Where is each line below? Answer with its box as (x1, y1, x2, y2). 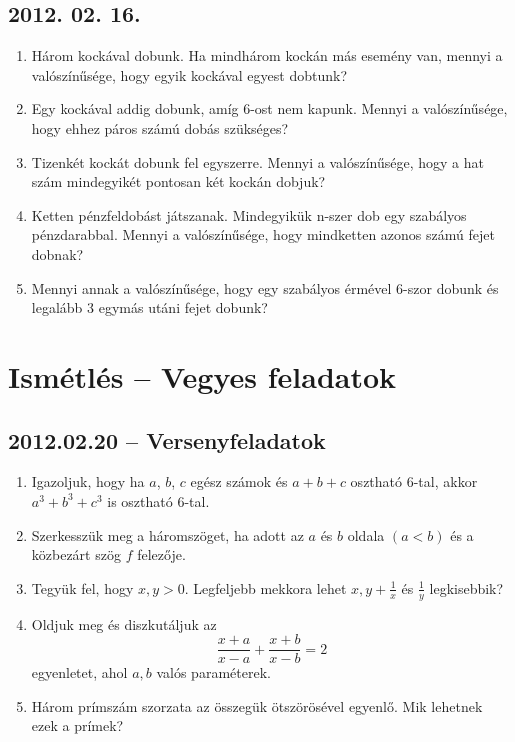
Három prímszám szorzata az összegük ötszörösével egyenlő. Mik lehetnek (31, 695, 483, 716)
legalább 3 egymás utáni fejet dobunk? (31, 297, 268, 318)
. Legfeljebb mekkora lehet (184, 577, 347, 598)
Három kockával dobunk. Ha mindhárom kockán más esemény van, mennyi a (31, 45, 503, 66)
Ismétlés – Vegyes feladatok (8, 355, 397, 396)
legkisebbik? (429, 577, 504, 598)
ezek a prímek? (31, 715, 124, 736)
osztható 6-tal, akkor (350, 471, 478, 492)
